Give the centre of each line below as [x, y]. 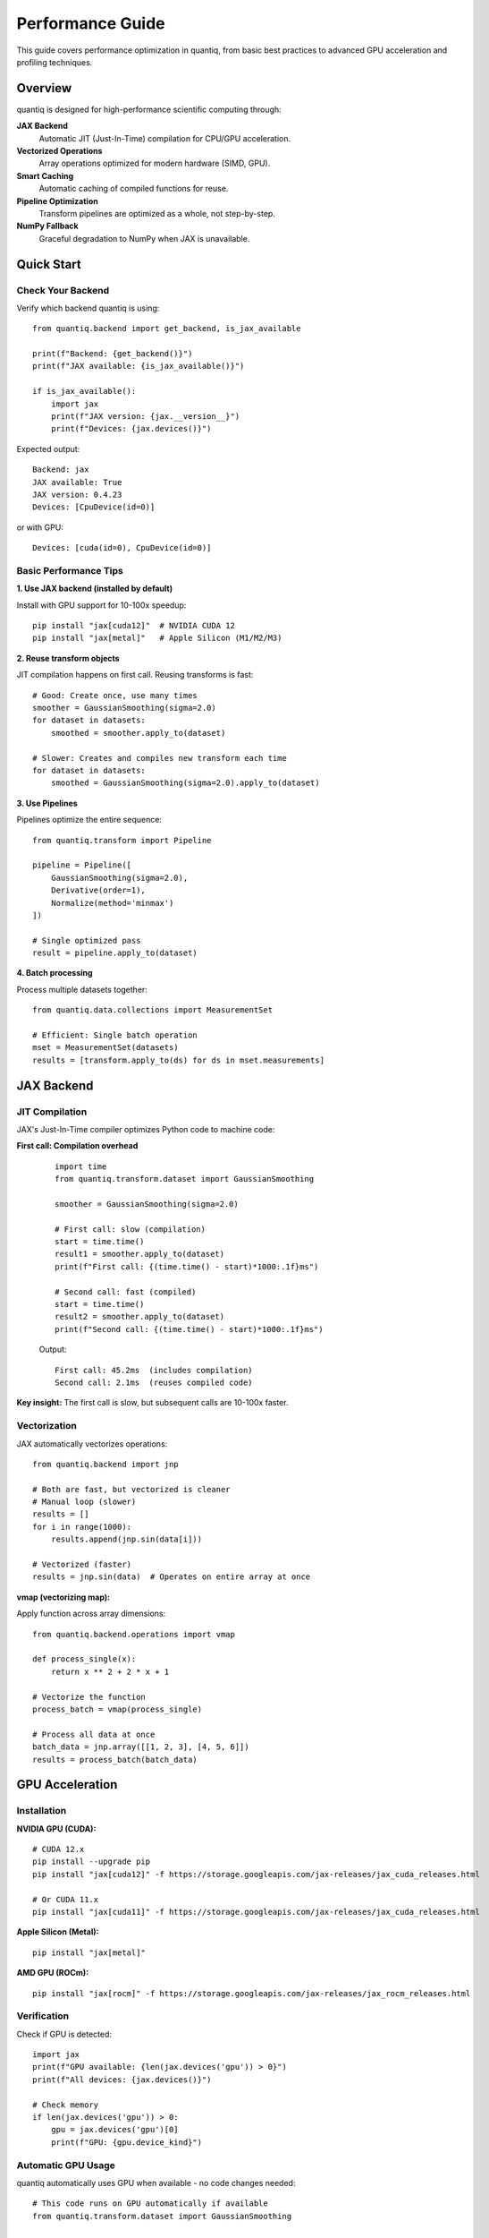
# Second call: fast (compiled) [126, 1292]
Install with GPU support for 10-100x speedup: [101, 605]
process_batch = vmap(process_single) [118, 1709]
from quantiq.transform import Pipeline [122, 840]
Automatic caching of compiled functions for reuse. [134, 189]
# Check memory [66, 2105]
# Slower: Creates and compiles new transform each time [160, 758]
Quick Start [49, 264]
